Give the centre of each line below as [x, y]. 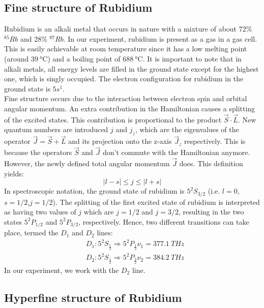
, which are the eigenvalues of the [187, 129]
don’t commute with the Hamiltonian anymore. [177, 152]
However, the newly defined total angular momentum [87, 163]
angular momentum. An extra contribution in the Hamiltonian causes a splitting [130, 108]
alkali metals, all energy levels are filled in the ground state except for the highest [131, 68]
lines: [105, 233]
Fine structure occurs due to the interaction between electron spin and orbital [126, 98]
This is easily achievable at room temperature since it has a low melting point [126, 49]
